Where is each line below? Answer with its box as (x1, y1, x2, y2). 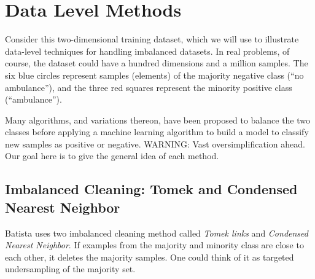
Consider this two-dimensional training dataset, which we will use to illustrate (5, 33, 299, 45)
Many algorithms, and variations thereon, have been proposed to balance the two (5, 113, 311, 126)
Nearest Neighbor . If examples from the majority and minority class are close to (5, 238, 304, 251)
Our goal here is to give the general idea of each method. (5, 149, 219, 162)
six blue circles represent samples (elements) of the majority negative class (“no (5, 68, 304, 81)
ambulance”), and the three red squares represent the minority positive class (5, 81, 292, 93)
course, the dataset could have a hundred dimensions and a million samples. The (5, 57, 308, 69)
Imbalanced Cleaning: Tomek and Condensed (5, 179, 298, 198)
